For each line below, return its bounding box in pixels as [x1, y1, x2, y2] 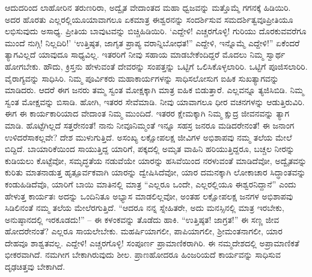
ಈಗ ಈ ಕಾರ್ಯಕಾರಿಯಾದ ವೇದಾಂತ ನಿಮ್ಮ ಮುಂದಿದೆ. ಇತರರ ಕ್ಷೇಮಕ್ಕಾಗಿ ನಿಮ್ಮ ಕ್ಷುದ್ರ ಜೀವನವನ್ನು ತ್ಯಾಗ [5, 107, 290, 120]
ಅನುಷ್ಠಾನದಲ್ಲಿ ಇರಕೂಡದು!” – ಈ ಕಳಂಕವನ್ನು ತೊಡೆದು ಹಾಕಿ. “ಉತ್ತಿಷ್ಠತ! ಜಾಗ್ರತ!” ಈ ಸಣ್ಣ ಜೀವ [5, 213, 280, 225]
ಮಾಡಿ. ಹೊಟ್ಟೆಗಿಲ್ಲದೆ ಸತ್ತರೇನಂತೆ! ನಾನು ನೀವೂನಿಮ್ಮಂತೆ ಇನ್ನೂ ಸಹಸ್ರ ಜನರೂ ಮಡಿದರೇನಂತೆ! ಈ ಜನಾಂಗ [5, 118, 295, 131]
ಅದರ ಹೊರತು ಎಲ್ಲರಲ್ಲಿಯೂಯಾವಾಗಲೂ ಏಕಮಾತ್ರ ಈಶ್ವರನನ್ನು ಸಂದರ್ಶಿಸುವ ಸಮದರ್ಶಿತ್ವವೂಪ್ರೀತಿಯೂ [5, 13, 293, 25]
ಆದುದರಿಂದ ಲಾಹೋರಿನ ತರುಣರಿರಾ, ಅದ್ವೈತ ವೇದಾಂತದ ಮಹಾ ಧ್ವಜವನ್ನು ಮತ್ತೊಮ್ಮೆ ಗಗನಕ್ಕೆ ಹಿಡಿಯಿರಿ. [5, 1, 291, 13]
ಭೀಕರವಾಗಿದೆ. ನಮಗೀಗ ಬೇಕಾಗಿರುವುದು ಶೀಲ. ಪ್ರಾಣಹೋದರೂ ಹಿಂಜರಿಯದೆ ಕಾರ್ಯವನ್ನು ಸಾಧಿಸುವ [5, 248, 281, 261]
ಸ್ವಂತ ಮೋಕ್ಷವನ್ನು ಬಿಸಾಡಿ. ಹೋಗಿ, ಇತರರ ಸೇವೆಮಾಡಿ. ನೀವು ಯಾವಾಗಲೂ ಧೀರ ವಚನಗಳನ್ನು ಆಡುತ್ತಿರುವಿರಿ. [5, 95, 305, 108]
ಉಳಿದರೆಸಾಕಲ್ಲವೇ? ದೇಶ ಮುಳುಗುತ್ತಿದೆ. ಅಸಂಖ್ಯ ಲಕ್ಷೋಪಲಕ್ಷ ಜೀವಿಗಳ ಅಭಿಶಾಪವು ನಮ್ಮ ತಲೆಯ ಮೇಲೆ [5, 130, 292, 143]
